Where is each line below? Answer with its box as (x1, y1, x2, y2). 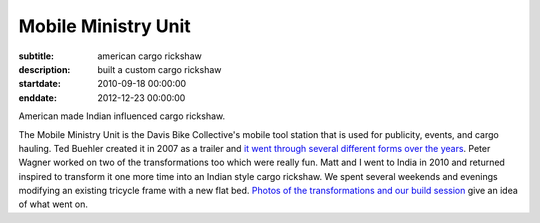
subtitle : (18, 50, 55, 62)
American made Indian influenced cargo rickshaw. (18, 110, 225, 122)
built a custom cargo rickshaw (97, 63, 222, 75)
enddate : (18, 91, 57, 104)
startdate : (18, 78, 62, 90)
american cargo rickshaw (97, 50, 202, 62)
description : (18, 63, 71, 75)
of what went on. (18, 198, 89, 210)
